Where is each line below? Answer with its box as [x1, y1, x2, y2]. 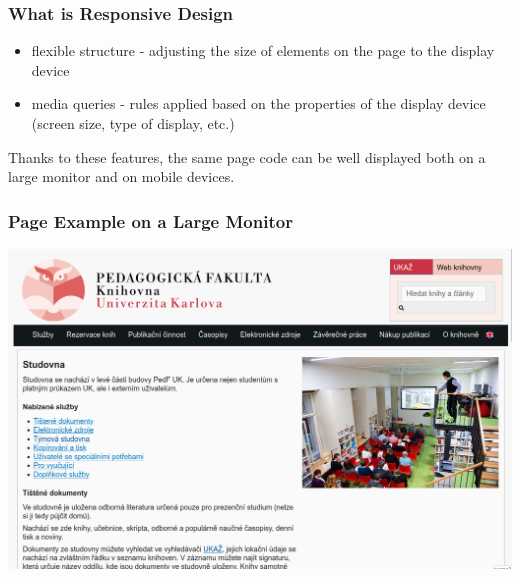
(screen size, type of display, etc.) [31, 113, 235, 133]
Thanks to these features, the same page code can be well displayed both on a [8, 146, 486, 167]
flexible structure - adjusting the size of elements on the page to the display [31, 40, 495, 61]
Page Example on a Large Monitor [8, 208, 293, 233]
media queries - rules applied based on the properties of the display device [31, 93, 486, 114]
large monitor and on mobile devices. [8, 166, 235, 187]
